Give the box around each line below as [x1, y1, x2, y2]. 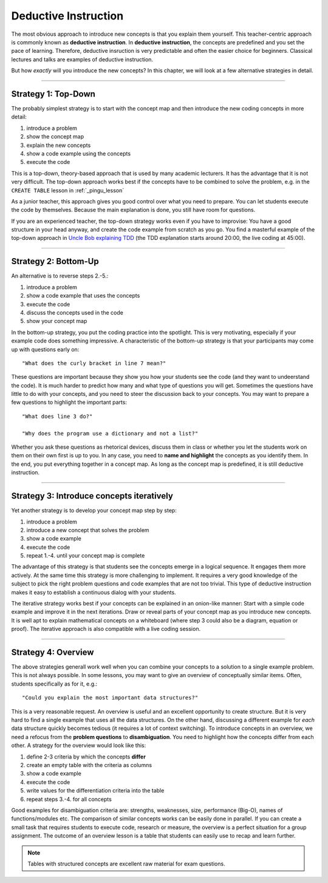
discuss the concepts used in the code [26, 309, 124, 316]
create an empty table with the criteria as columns [26, 762, 152, 768]
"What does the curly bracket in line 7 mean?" [22, 360, 166, 367]
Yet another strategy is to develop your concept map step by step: [11, 507, 177, 514]
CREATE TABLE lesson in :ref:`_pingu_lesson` [11, 186, 125, 194]
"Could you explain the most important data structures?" [22, 694, 199, 701]
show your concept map [26, 318, 87, 325]
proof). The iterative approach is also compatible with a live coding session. [11, 626, 200, 633]
